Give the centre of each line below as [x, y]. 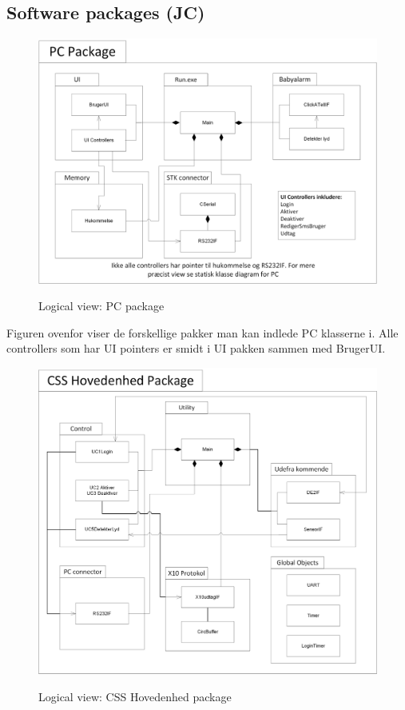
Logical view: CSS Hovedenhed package [135, 696]
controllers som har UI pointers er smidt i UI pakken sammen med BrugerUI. [196, 348]
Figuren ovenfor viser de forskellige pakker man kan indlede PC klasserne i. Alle [202, 332]
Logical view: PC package [101, 306]
